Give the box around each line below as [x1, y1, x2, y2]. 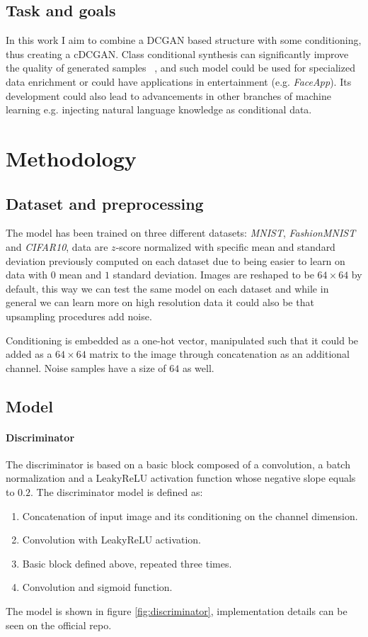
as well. [182, 360, 214, 375]
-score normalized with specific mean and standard [115, 239, 335, 254]
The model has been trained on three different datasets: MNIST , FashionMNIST [6, 225, 356, 240]
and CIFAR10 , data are [6, 239, 108, 254]
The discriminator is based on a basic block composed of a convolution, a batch [6, 456, 350, 471]
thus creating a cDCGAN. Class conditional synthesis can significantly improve [6, 46, 349, 61]
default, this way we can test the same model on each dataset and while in [6, 281, 329, 295]
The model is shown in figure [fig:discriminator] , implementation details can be [6, 604, 347, 619]
